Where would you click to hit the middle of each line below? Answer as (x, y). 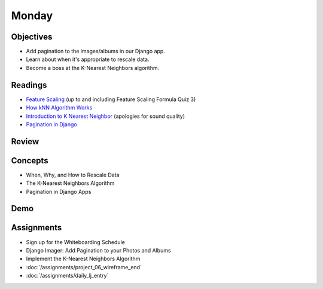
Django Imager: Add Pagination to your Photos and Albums (98, 250)
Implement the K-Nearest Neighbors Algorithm (83, 259)
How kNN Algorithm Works (59, 108)
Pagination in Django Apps (59, 191)
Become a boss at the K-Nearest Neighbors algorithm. (93, 68)
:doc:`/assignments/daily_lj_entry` (67, 276)
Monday (32, 16)
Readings (29, 85)
